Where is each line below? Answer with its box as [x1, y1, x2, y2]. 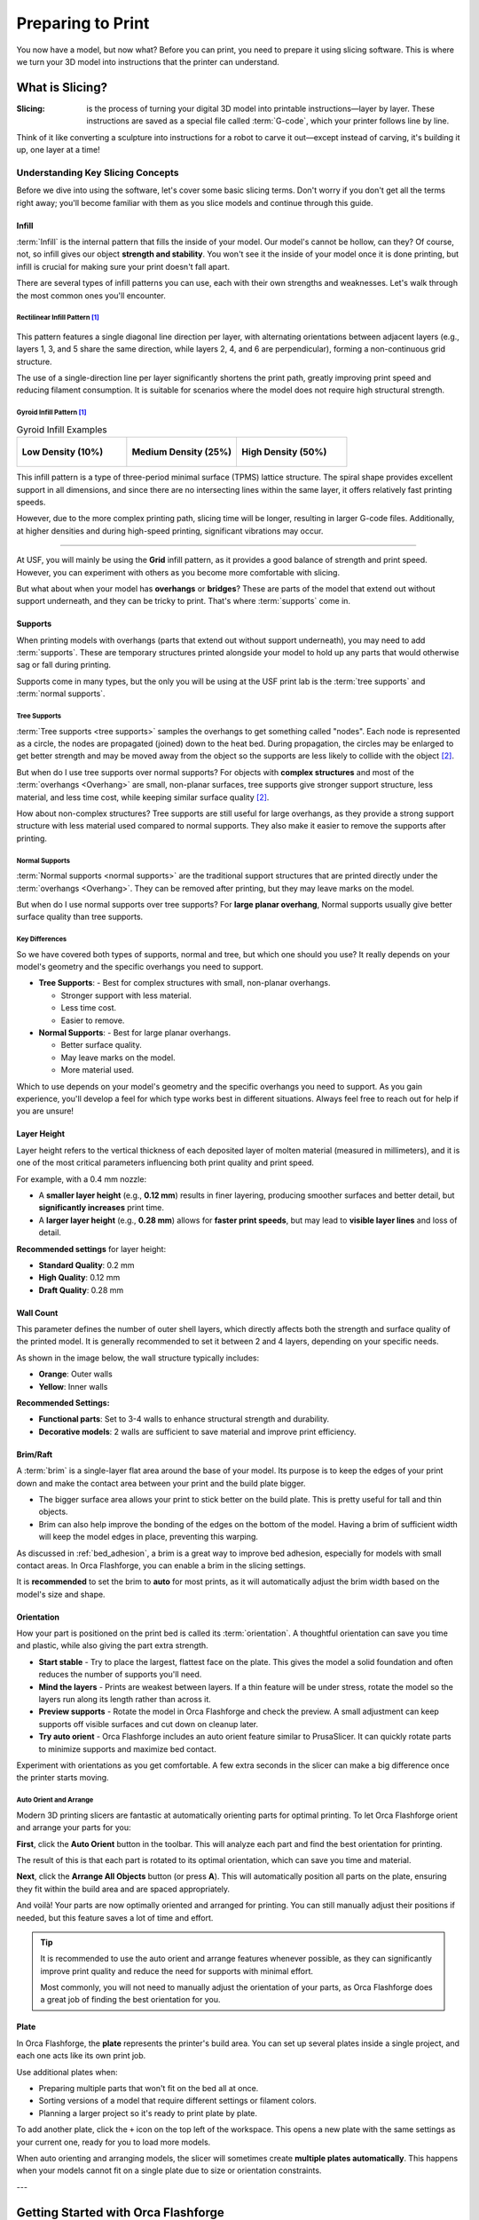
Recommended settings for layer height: [16, 1243, 167, 1254]
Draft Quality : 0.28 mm [38, 1284, 124, 1296]
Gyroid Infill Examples [16, 424, 108, 435]
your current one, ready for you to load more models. [16, 2137, 211, 2147]
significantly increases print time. [38, 1202, 164, 1213]
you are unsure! [16, 1106, 75, 1116]
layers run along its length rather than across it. [38, 1694, 212, 1705]
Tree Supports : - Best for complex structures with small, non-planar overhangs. [38, 978, 332, 988]
